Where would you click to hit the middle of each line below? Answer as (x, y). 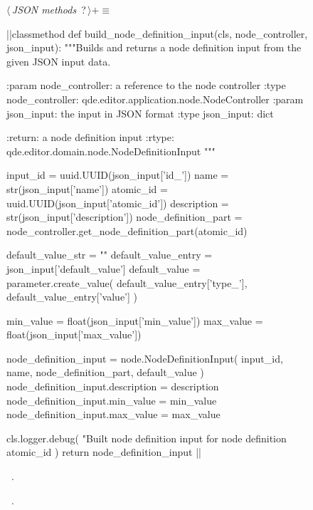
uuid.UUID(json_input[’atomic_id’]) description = (118, 203)
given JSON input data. (59, 61)
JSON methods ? (49, 9)
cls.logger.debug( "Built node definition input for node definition (147, 438)
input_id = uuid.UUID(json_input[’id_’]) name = (118, 175)
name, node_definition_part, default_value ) (105, 372)
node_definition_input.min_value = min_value (112, 400)
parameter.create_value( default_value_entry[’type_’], (127, 282)
